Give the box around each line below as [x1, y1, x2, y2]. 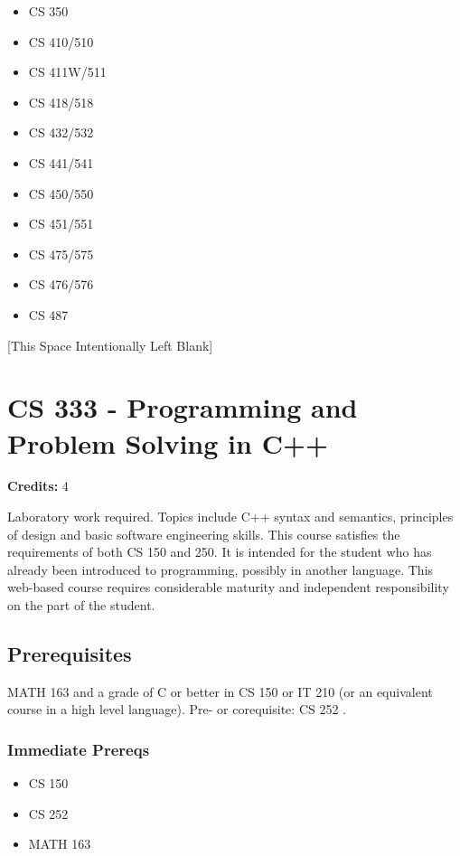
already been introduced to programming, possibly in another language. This [7, 560, 434, 579]
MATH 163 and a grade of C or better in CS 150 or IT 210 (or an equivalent [7, 682, 433, 701]
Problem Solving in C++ [7, 424, 328, 461]
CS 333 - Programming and [7, 389, 358, 426]
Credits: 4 [7, 476, 69, 495]
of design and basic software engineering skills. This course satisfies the [7, 524, 400, 543]
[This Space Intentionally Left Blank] [7, 335, 213, 354]
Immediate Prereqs [7, 738, 150, 760]
